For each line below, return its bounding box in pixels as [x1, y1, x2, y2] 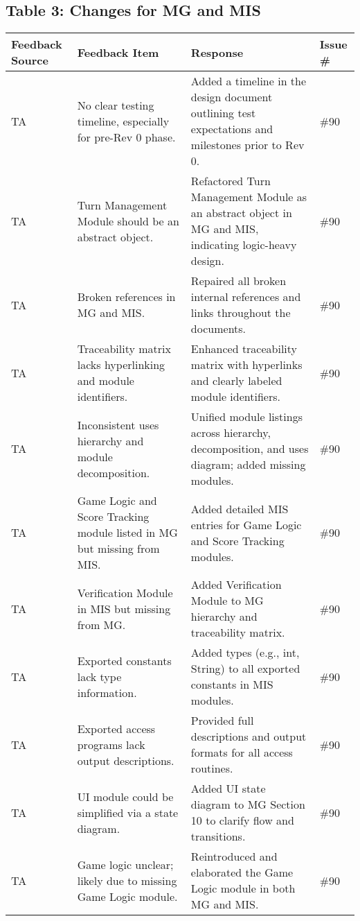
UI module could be [77, 788, 174, 804]
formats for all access [190, 744, 293, 761]
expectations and [190, 121, 273, 137]
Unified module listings [190, 408, 303, 425]
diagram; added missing [190, 456, 306, 473]
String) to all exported [190, 660, 300, 677]
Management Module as [190, 189, 307, 205]
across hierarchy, [190, 424, 271, 441]
